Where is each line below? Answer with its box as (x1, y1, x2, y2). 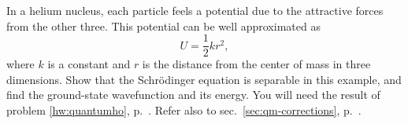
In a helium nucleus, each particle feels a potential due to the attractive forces (6, 2, 384, 18)
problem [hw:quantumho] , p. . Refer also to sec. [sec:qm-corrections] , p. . (6, 102, 362, 119)
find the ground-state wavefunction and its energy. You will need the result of (6, 86, 380, 103)
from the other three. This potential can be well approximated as (6, 17, 321, 34)
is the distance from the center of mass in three (142, 56, 371, 72)
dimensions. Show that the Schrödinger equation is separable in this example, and (6, 71, 402, 87)
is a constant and (47, 56, 131, 72)
